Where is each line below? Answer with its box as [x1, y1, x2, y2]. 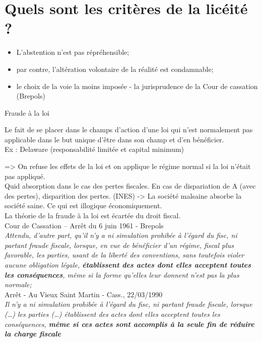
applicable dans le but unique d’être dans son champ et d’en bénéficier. [5, 134, 224, 144]
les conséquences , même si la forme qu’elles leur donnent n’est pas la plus [5, 269, 239, 280]
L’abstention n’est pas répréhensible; [16, 47, 129, 57]
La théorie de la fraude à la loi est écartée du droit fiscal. [5, 210, 181, 221]
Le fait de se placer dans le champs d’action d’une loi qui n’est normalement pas [5, 124, 253, 135]
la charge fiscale [5, 328, 61, 339]
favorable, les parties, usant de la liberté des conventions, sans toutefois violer [5, 249, 244, 260]
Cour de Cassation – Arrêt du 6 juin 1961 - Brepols [5, 220, 164, 230]
